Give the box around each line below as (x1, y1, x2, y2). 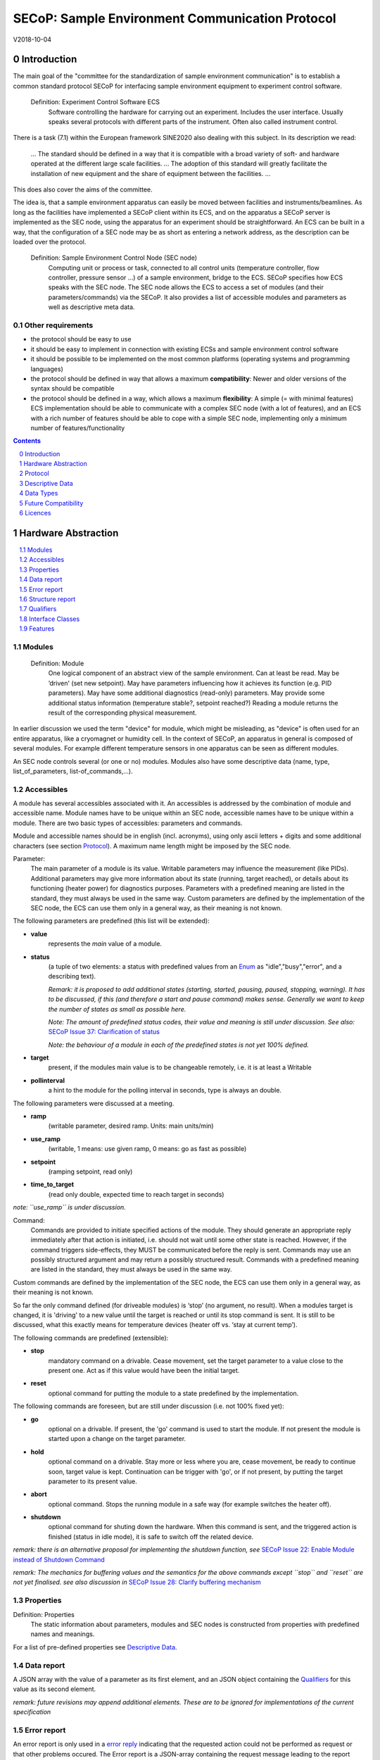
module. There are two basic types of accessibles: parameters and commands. (13, 819, 243, 827)
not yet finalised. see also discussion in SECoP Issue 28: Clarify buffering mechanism (13, 1578, 261, 1587)
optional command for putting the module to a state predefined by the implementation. (48, 1389, 299, 1397)
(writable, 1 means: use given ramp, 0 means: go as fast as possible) (48, 1145, 247, 1153)
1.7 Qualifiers (19, 605, 57, 613)
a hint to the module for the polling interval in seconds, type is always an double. (48, 1086, 281, 1095)
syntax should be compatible (30, 384, 115, 393)
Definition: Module (30, 659, 84, 668)
